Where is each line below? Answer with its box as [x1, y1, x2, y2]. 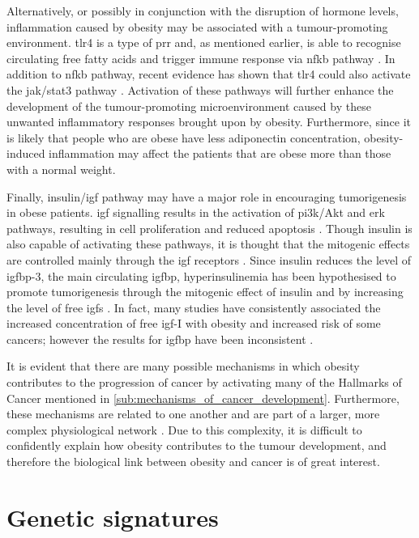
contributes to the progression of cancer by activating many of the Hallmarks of [6, 374, 402, 391]
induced [6, 145, 45, 162]
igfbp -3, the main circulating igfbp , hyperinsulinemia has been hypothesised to [6, 267, 396, 284]
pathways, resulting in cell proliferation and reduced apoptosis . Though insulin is [6, 219, 413, 236]
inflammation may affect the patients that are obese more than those [49, 145, 391, 162]
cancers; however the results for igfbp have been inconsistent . [6, 330, 314, 347]
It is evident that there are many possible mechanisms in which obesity [6, 358, 360, 375]
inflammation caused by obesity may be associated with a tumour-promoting [6, 18, 388, 35]
